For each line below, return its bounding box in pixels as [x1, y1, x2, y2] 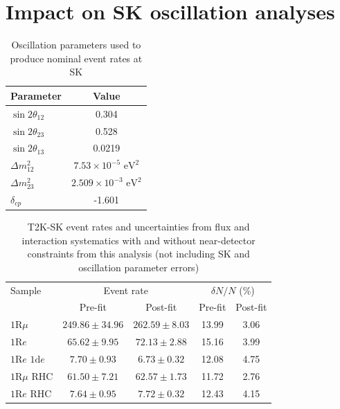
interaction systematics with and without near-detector [21, 233, 256, 247]
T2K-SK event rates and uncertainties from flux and [27, 219, 250, 233]
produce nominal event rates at [10, 51, 143, 65]
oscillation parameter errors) [78, 260, 199, 274]
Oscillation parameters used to [11, 37, 141, 52]
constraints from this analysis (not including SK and [27, 246, 250, 261]
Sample [10, 282, 42, 297]
